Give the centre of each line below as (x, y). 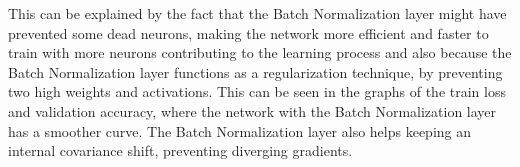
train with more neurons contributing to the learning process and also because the (260, 52)
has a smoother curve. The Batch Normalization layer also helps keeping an (240, 130)
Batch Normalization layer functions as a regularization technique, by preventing (255, 71)
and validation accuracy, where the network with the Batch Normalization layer (252, 110)
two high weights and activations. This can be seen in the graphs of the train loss (257, 91)
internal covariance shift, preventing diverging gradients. (180, 150)
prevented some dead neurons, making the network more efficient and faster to (248, 32)
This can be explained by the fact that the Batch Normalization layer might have (257, 13)
